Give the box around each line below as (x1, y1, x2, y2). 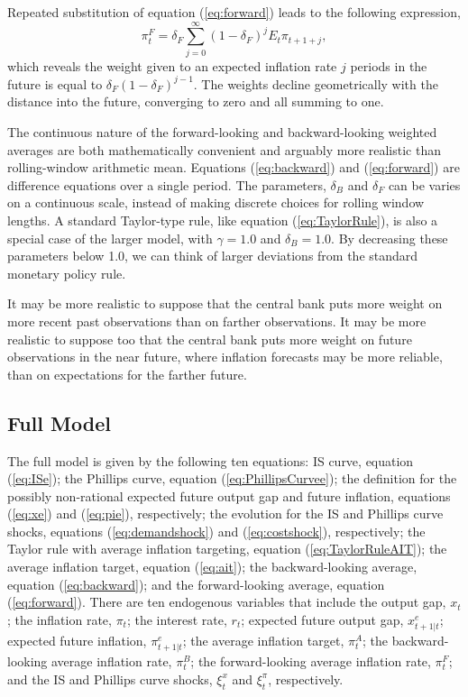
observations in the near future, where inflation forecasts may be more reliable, (7, 347, 443, 366)
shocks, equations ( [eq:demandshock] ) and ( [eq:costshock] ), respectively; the (7, 521, 426, 540)
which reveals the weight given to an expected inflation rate (7, 56, 337, 75)
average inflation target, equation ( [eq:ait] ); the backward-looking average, (7, 557, 418, 576)
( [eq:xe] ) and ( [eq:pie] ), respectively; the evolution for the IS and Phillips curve (7, 504, 444, 523)
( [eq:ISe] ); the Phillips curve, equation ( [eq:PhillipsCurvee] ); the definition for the (7, 469, 457, 488)
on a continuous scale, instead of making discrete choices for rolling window (7, 193, 425, 212)
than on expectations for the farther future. (7, 364, 247, 383)
